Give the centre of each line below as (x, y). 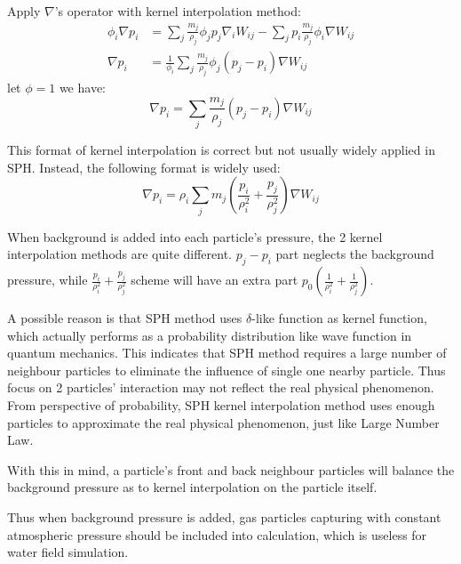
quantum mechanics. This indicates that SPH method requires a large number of (227, 353)
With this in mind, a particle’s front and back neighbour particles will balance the (231, 469)
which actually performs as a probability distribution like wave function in (210, 335)
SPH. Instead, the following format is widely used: (144, 167)
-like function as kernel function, (339, 318)
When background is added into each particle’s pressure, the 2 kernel (195, 236)
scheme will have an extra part (215, 279)
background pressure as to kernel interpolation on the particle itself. (192, 487)
